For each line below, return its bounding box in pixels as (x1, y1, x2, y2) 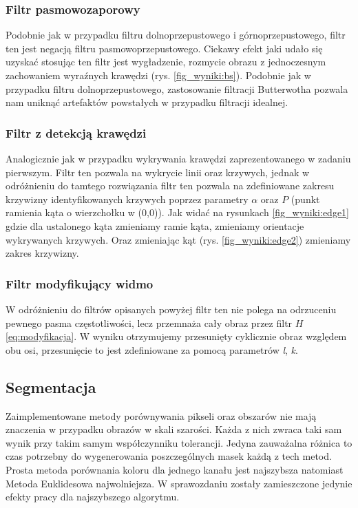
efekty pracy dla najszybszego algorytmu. (6, 489, 180, 504)
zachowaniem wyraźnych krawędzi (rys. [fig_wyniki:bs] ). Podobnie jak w (6, 68, 311, 82)
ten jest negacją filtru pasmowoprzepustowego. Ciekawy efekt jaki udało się (6, 41, 323, 55)
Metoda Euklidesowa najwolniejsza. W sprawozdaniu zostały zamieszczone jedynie (6, 476, 352, 490)
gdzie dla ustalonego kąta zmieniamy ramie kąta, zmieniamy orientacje (6, 218, 304, 233)
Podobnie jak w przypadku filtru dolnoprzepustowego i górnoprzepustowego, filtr (6, 28, 346, 42)
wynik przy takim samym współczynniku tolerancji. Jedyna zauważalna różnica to (6, 435, 352, 449)
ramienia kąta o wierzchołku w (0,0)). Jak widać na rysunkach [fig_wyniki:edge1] (6, 205, 350, 220)
